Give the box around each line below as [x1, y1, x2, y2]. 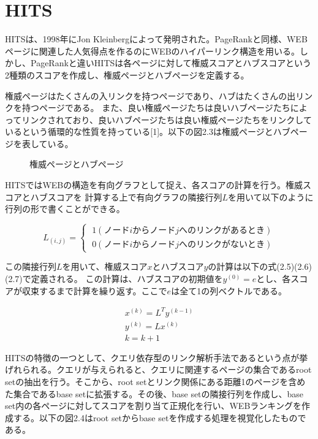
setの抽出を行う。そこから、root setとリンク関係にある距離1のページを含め [5, 375, 306, 387]
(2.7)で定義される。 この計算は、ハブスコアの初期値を [5, 272, 223, 284]
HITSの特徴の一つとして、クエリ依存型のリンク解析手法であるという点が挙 [5, 351, 308, 364]
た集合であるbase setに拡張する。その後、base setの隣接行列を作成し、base [5, 387, 304, 400]
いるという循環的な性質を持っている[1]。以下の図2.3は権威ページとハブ [5, 125, 290, 138]
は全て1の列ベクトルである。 [171, 284, 287, 297]
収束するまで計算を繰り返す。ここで [21, 284, 167, 297]
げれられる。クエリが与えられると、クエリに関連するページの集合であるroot [5, 363, 312, 376]
